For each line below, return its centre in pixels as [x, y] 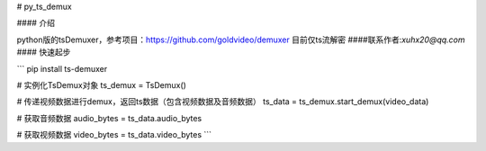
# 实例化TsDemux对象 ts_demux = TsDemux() [101, 84]
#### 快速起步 [44, 52]
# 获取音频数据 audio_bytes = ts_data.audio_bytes [109, 118]
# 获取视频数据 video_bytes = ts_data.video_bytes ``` [114, 135]
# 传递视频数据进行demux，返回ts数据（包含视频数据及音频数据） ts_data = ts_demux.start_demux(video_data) [223, 102]
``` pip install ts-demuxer [62, 68]
